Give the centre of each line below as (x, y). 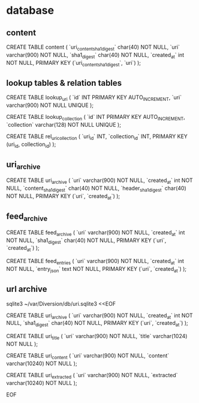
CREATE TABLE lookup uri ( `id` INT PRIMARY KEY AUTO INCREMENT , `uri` (94, 98)
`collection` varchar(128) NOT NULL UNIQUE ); (64, 124)
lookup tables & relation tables (64, 83)
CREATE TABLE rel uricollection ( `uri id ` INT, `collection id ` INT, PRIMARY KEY (97, 137)
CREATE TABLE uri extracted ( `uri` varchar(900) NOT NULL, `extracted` (92, 376)
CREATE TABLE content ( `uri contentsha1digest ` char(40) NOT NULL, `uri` (93, 47)
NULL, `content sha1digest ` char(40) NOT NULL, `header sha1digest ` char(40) (97, 189)
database (30, 11)
